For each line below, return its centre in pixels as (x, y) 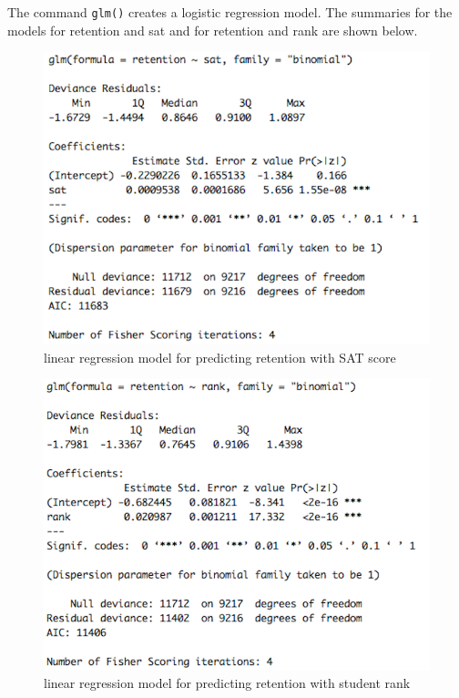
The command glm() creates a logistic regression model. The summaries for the (230, 12)
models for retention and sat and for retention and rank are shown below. (213, 30)
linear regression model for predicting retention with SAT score (220, 357)
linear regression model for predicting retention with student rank (227, 683)
